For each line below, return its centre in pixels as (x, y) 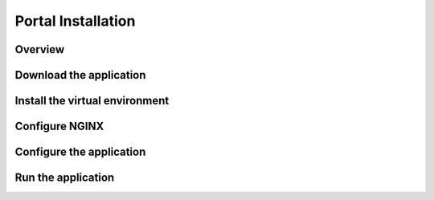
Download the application (80, 75)
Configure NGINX (59, 127)
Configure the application (80, 152)
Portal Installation (75, 21)
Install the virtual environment (92, 101)
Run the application (65, 178)
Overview (40, 49)
